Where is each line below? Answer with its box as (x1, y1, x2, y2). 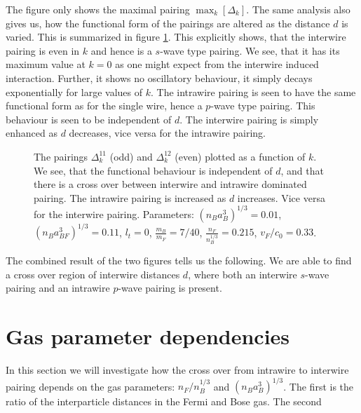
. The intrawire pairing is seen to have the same (150, 84, 356, 99)
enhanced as (6, 126, 57, 140)
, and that (280, 163, 324, 177)
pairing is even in (6, 43, 80, 57)
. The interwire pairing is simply (179, 111, 319, 126)
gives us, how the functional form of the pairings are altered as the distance (6, 15, 330, 30)
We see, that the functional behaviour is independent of (34, 163, 273, 177)
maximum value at (6, 57, 86, 72)
